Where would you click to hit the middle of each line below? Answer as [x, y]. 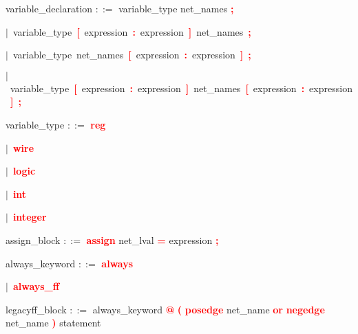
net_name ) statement [53, 323]
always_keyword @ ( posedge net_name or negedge [209, 309]
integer [30, 217]
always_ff [36, 286]
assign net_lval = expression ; [152, 240]
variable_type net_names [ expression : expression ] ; [132, 55]
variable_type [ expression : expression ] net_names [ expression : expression [181, 88]
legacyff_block [36, 309]
